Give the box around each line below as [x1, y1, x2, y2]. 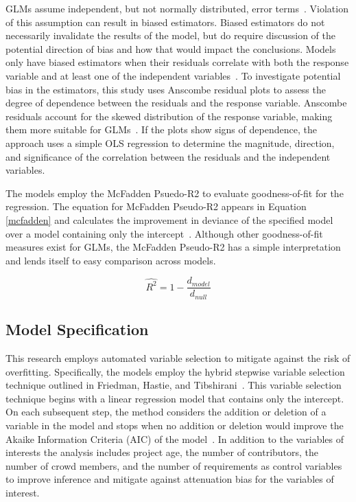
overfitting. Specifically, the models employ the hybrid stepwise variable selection [5, 364, 345, 378]
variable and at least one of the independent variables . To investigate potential [5, 68, 341, 82]
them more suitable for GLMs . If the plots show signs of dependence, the [5, 122, 317, 137]
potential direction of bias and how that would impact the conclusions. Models [5, 41, 336, 56]
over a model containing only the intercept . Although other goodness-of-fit [5, 226, 323, 240]
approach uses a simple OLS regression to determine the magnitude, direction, [5, 135, 335, 150]
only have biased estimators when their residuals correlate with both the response [5, 55, 349, 69]
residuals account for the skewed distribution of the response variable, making [5, 109, 333, 123]
